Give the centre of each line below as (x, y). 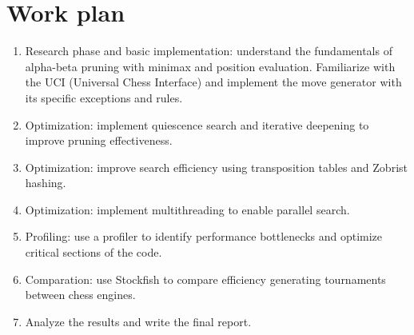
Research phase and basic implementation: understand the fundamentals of (209, 51)
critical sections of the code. (94, 252)
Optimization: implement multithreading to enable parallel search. (187, 209)
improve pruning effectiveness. (99, 140)
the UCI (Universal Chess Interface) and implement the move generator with (213, 82)
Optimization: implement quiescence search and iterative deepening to (197, 124)
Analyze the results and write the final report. (138, 321)
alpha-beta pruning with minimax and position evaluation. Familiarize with (210, 66)
